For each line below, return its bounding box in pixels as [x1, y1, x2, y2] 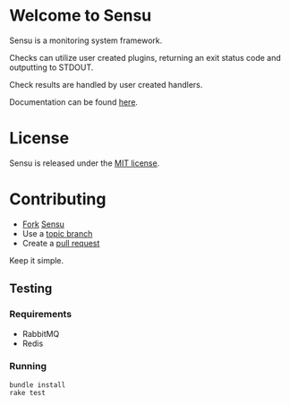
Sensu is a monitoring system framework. [9, 35, 163, 46]
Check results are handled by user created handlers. [9, 79, 203, 90]
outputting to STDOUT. [9, 62, 94, 73]
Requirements [9, 308, 72, 321]
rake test [9, 388, 47, 397]
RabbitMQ [21, 328, 60, 339]
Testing [9, 281, 53, 297]
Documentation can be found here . [9, 96, 139, 108]
